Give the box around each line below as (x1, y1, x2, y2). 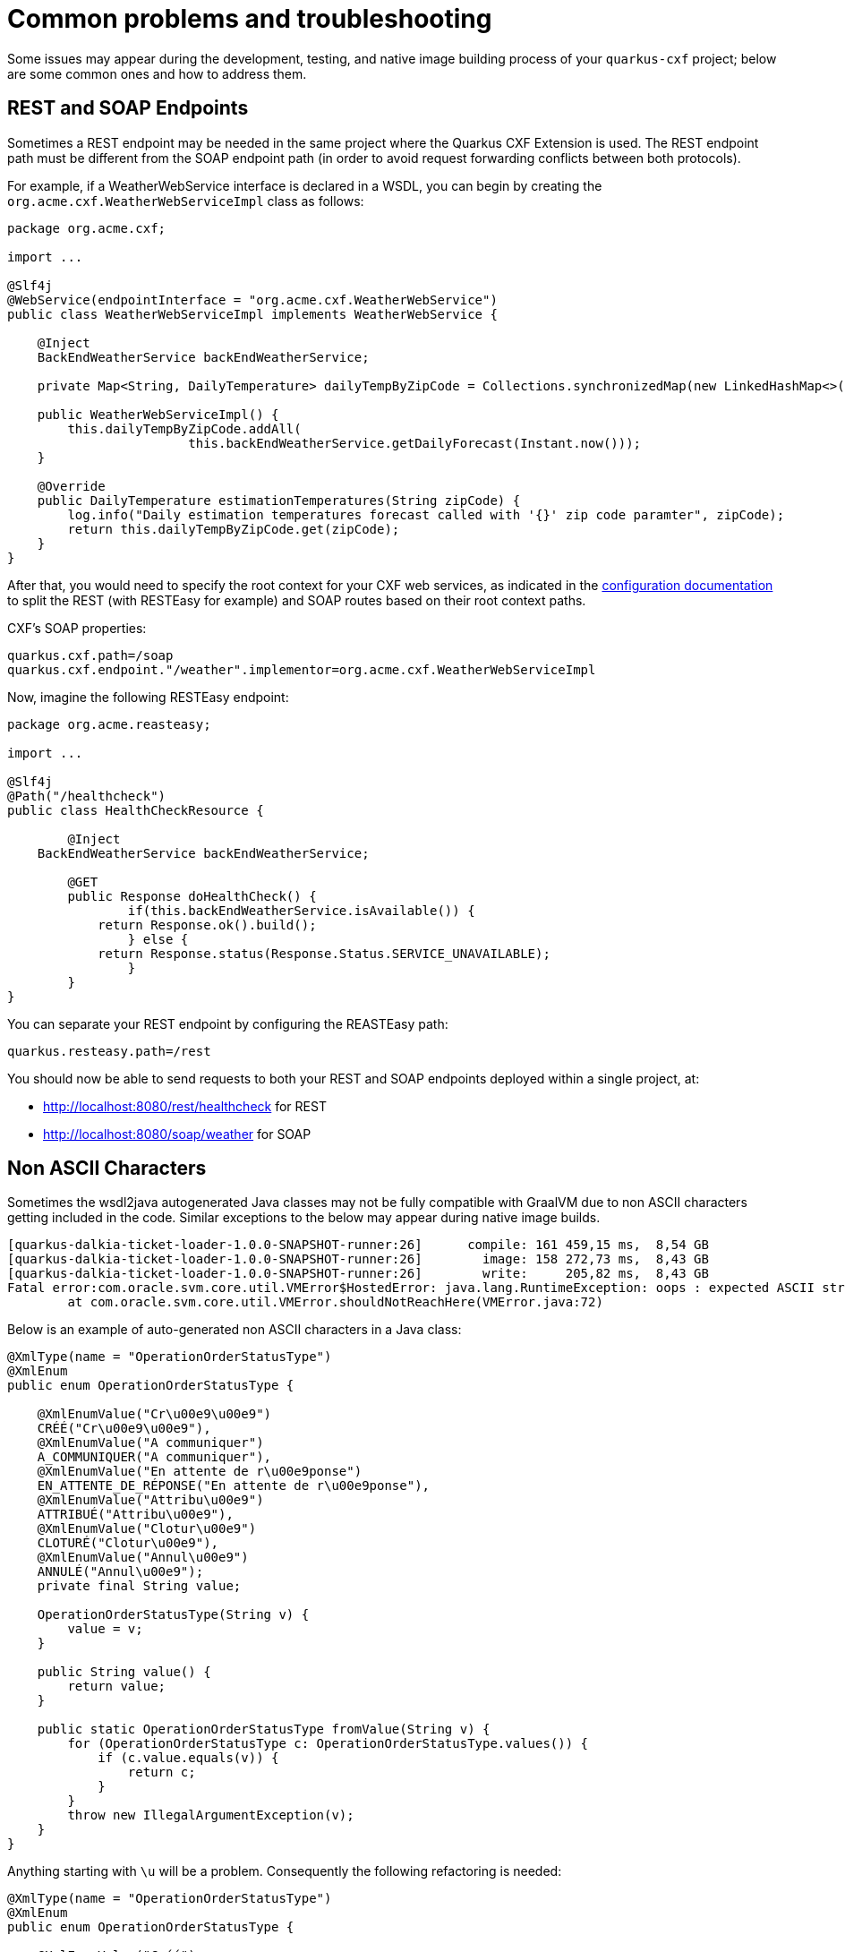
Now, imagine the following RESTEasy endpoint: (7, 689, 289, 705)
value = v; (67, 1622, 143, 1637)
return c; (127, 1765, 196, 1780)
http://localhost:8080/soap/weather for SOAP (43, 1126, 312, 1142)
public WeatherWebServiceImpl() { (37, 407, 279, 422)
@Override (37, 478, 106, 493)
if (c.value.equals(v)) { (98, 1751, 279, 1766)
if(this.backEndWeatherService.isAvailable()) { (127, 903, 475, 918)
